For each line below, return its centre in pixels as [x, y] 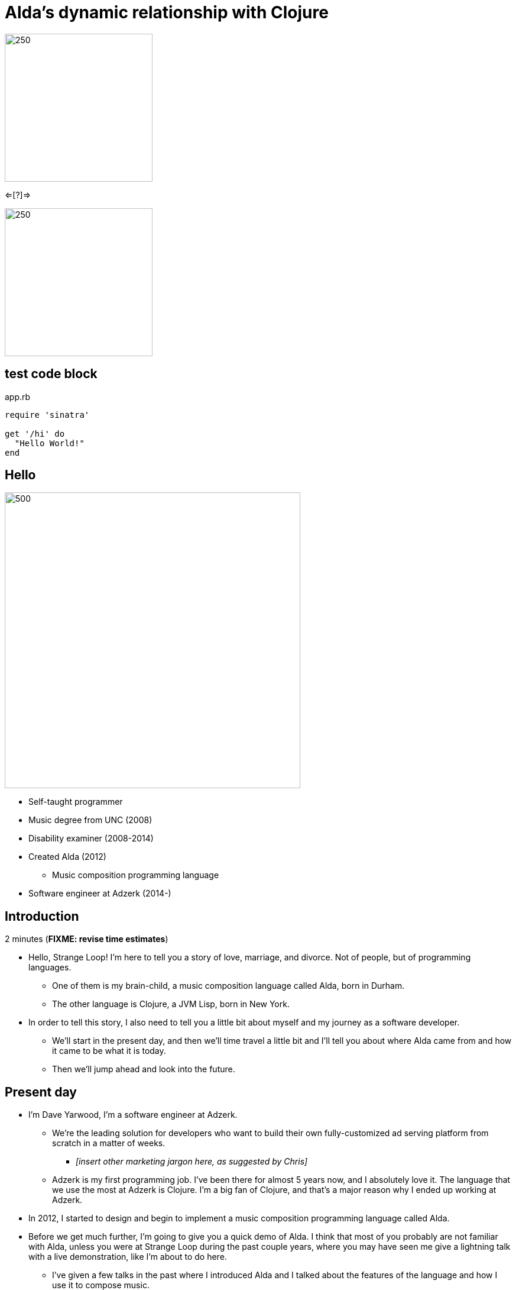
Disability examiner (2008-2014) [91, 838]
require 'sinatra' [47, 415]
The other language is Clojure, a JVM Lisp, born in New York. [171, 1004]
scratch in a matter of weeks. [109, 1143]
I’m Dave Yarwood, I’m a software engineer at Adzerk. [133, 1115]
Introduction [42, 916]
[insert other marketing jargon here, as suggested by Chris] [192, 1162]
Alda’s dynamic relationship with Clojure [167, 12]
